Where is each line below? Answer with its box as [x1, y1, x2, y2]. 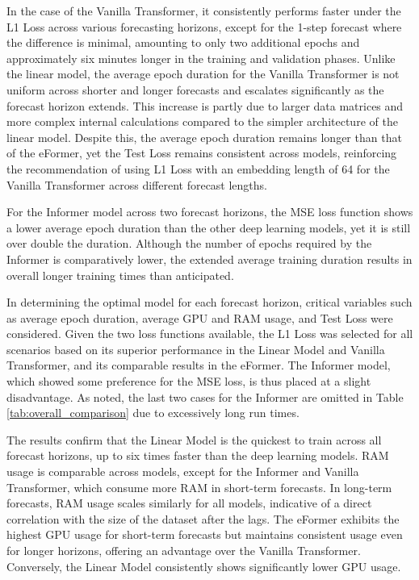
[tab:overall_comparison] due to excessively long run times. [6, 404, 300, 421]
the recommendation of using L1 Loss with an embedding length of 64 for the [6, 160, 390, 177]
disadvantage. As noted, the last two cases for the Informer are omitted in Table [6, 388, 404, 405]
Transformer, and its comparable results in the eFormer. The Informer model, [6, 357, 391, 373]
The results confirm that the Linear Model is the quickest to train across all [6, 431, 382, 448]
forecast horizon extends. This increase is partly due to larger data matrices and [6, 97, 404, 114]
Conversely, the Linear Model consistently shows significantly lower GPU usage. [6, 557, 401, 574]
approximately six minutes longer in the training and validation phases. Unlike [6, 49, 396, 66]
